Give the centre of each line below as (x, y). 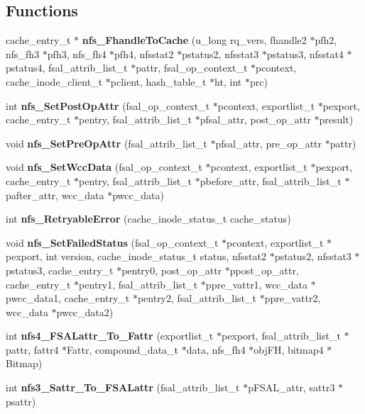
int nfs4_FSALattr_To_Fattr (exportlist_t (110, 336)
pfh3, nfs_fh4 (77, 54)
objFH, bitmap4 (289, 349)
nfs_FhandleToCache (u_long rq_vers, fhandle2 (194, 40)
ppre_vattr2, (293, 298)
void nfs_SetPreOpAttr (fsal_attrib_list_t (107, 143)
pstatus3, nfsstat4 (305, 54)
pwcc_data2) (85, 312)
